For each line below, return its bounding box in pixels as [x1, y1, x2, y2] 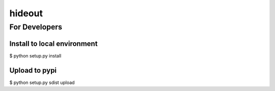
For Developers [9, 22, 63, 32]
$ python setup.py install [9, 52, 62, 58]
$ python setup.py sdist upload [9, 79, 75, 85]
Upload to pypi [9, 66, 57, 75]
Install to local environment [9, 39, 98, 48]
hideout [9, 8, 43, 19]
